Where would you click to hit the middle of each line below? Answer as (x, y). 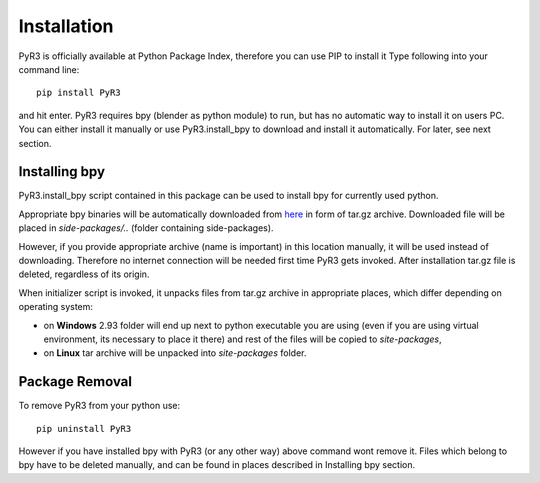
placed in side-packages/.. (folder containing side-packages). (146, 228)
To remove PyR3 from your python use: (99, 406)
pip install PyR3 (78, 93)
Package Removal (75, 381)
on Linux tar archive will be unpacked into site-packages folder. (175, 353)
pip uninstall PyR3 (84, 428)
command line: (49, 69)
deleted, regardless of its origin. (84, 274)
